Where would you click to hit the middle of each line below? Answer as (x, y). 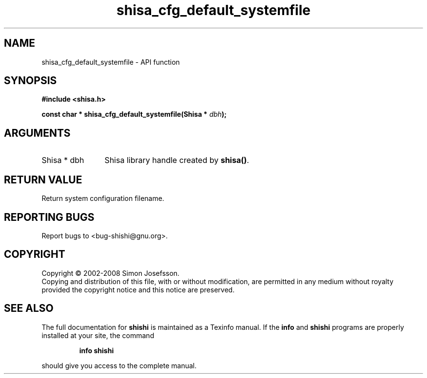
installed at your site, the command (98, 335)
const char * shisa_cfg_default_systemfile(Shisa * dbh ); (134, 114)
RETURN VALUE (43, 180)
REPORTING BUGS (49, 217)
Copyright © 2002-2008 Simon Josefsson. (111, 273)
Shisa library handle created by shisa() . (177, 160)
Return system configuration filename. (103, 198)
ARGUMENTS (37, 133)
